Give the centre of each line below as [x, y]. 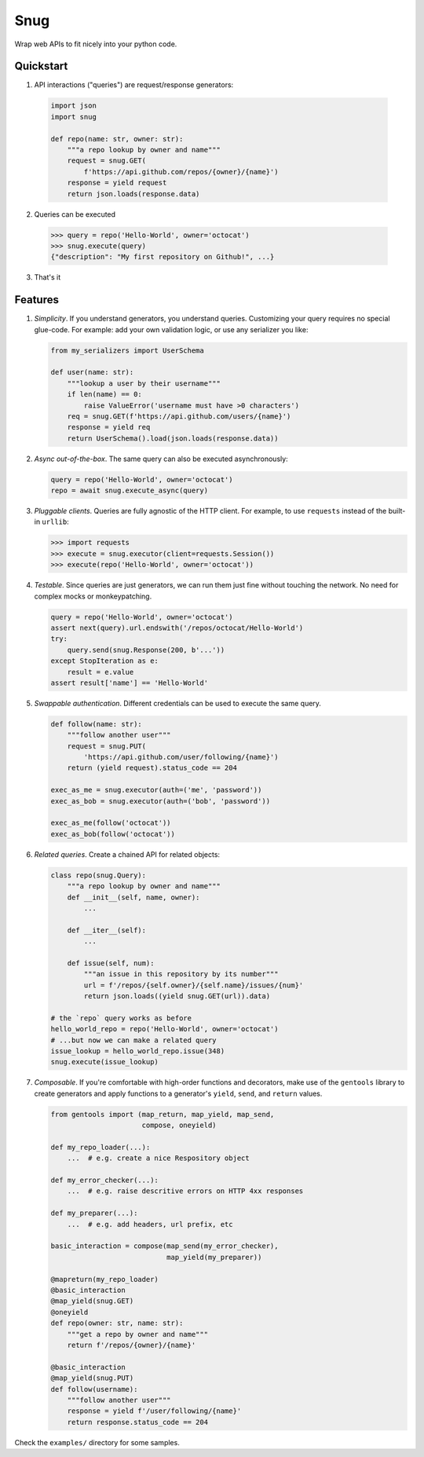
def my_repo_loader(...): [101, 1147]
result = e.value [101, 672]
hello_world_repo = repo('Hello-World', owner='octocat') [164, 1029]
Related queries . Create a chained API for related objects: [127, 854]
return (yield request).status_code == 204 [152, 768]
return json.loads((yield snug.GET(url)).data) [177, 996]
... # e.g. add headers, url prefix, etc [150, 1224]
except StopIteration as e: [104, 661]
